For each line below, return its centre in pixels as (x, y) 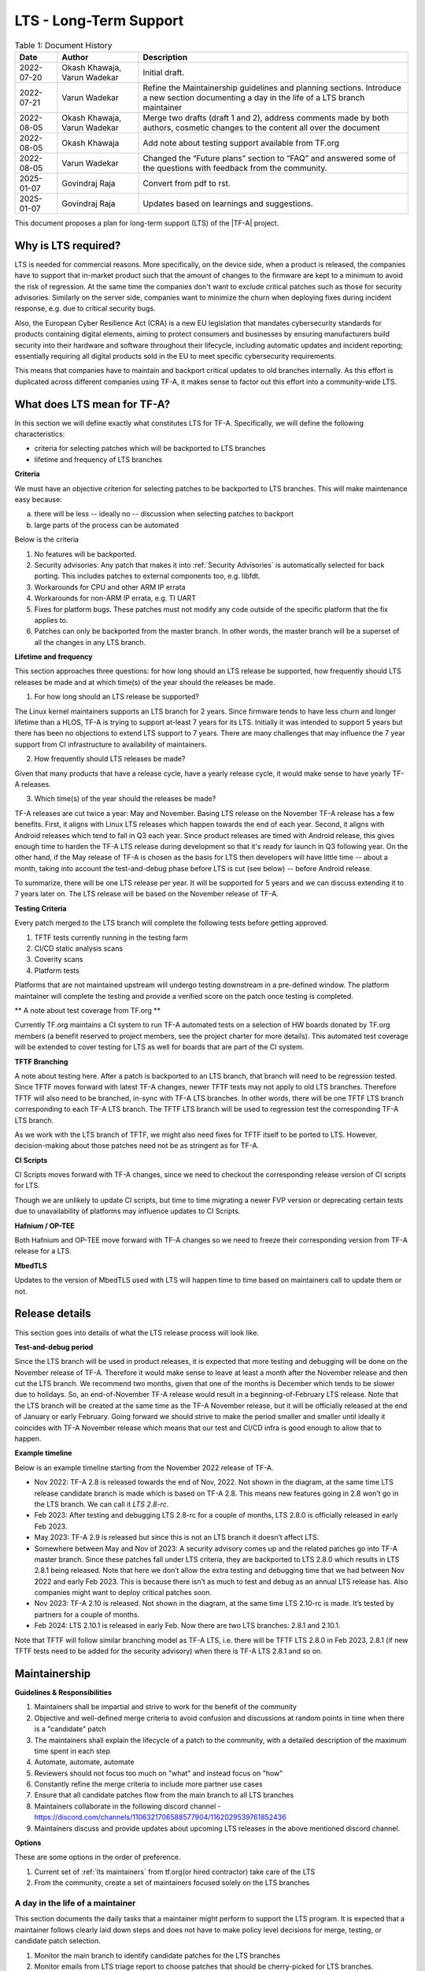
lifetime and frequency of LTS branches (98, 459)
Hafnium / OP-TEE (44, 1225)
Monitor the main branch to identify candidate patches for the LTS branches (157, 1955)
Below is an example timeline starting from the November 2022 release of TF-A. (144, 1467)
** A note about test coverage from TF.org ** (88, 1010)
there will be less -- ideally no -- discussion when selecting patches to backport (164, 514)
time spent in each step (72, 1751)
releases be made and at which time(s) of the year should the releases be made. (145, 682)
